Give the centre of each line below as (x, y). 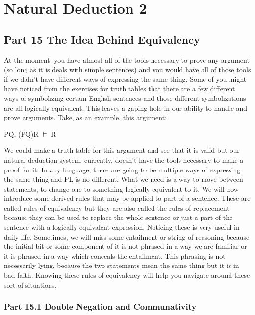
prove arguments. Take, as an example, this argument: (86, 117)
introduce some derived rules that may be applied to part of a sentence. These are (127, 198)
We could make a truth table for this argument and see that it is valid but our (122, 150)
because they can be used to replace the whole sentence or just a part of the (118, 217)
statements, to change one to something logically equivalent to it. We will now (121, 188)
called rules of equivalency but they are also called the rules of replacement (117, 207)
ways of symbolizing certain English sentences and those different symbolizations (125, 98)
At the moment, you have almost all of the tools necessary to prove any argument (127, 60)
